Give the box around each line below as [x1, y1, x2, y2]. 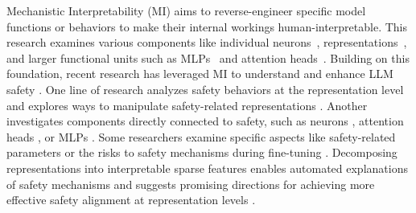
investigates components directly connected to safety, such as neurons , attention [6, 113, 404, 129]
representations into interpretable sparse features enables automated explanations [6, 159, 408, 176]
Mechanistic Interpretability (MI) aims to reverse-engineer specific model [6, 2, 366, 18]
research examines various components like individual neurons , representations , [6, 34, 407, 51]
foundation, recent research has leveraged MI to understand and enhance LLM [6, 65, 393, 82]
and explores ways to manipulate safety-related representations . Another [6, 96, 368, 113]
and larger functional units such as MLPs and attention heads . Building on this [6, 49, 410, 66]
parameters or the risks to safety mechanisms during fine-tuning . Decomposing [6, 144, 397, 161]
